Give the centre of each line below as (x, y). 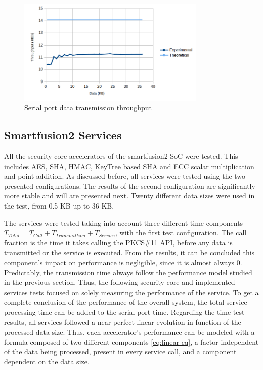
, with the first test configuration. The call (181, 233)
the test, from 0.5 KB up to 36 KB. (59, 206)
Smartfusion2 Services (63, 135)
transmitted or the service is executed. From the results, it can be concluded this (129, 252)
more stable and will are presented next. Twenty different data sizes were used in (129, 196)
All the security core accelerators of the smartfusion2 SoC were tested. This (121, 156)
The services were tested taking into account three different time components (124, 222)
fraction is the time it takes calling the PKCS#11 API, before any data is (118, 242)
